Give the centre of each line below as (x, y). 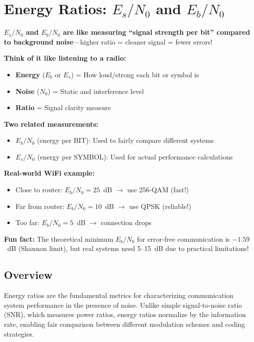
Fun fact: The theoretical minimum (59, 239)
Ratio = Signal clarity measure (63, 107)
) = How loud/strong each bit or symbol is (135, 74)
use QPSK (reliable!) (160, 206)
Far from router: (40, 206)
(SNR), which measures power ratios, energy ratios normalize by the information (125, 314)
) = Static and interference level (96, 91)
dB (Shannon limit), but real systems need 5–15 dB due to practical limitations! (128, 248)
